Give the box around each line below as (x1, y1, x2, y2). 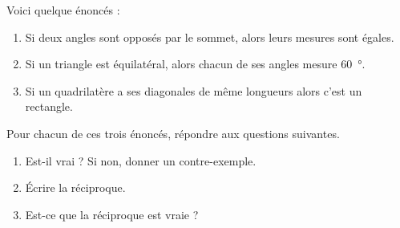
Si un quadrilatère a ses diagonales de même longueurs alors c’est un (25, 82, 362, 99)
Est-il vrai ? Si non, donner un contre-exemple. (25, 152, 257, 169)
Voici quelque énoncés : (6, 2, 120, 18)
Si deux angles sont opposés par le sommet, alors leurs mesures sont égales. (25, 28, 394, 45)
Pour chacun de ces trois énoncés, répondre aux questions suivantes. (6, 124, 340, 141)
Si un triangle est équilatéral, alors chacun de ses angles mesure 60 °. (25, 55, 366, 72)
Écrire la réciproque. (25, 179, 126, 196)
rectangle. (25, 98, 73, 115)
